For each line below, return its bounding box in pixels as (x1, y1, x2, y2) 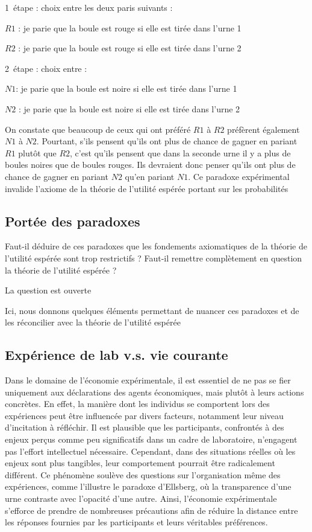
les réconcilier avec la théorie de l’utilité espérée (5, 316, 181, 328)
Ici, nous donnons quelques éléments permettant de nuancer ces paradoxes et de (5, 304, 299, 316)
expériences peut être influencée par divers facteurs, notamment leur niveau (5, 409, 284, 421)
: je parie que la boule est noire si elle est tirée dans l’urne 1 (16, 82, 237, 95)
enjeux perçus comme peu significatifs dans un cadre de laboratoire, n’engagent (5, 433, 298, 446)
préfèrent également (227, 123, 300, 135)
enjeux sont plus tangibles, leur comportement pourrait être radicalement (5, 457, 275, 469)
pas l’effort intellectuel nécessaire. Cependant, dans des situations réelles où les (5, 444, 296, 457)
